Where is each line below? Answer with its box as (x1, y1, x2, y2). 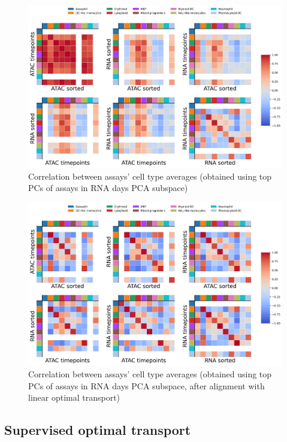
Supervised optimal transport (4, 420, 191, 439)
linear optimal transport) (28, 391, 120, 404)
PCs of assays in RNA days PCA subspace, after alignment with (28, 379, 265, 392)
